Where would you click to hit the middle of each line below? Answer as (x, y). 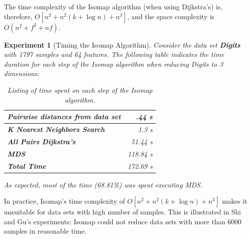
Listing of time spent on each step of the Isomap (80, 90)
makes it (235, 201)
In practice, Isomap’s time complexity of (64, 201)
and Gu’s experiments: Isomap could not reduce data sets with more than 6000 (123, 221)
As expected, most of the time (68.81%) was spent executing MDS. (103, 184)
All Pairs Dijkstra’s (41, 141)
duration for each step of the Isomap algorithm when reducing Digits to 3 (113, 64)
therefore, (18, 16)
